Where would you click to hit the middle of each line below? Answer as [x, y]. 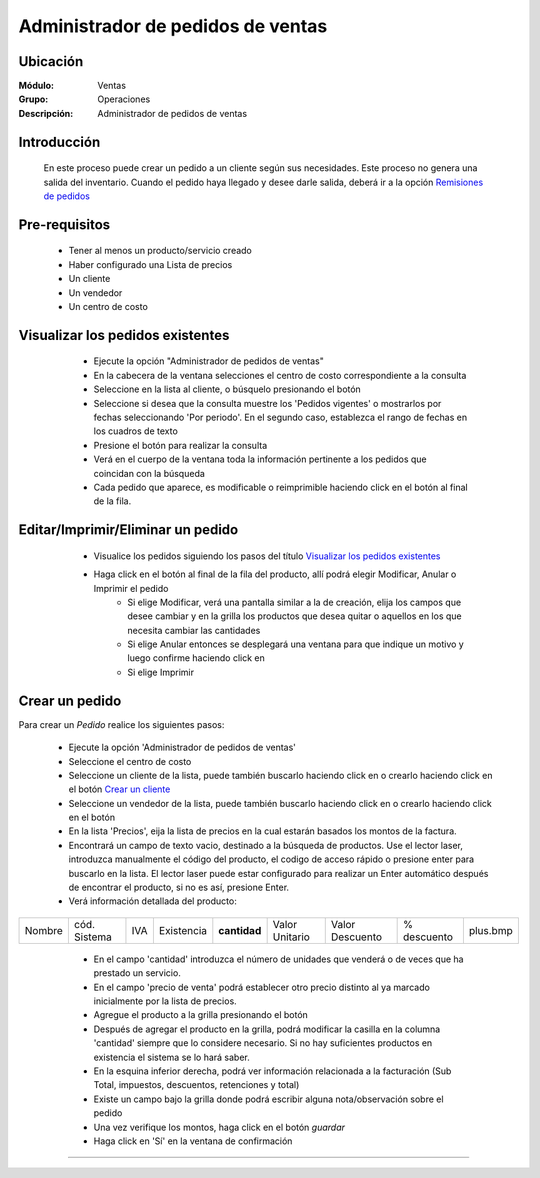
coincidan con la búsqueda [149, 473]
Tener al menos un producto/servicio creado [160, 251]
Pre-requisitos [64, 224]
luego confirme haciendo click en [196, 658]
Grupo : [33, 99]
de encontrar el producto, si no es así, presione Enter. [179, 887]
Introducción [59, 141]
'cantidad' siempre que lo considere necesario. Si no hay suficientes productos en [263, 1043]
